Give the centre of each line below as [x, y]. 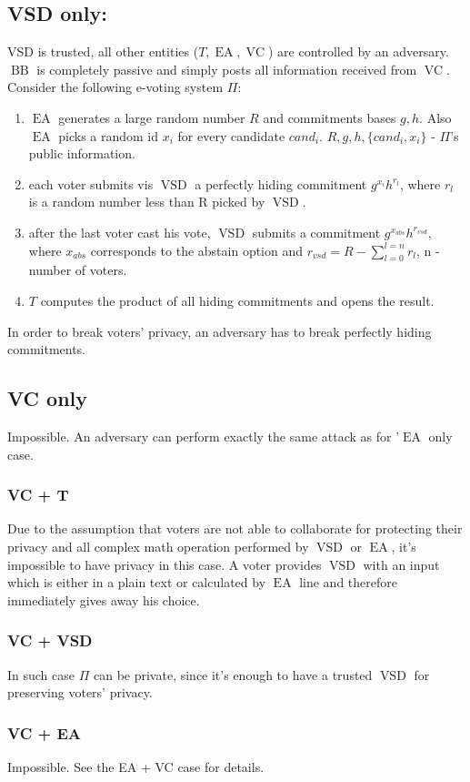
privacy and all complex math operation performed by [158, 546]
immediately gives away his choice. [104, 599]
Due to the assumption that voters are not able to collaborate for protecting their [235, 528]
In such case [41, 674]
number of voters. [78, 270]
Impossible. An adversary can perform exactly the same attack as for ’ [204, 436]
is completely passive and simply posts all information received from [227, 69]
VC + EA [45, 732]
